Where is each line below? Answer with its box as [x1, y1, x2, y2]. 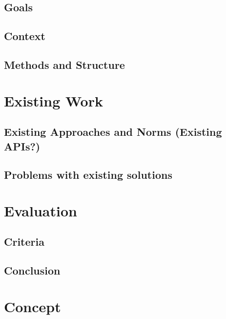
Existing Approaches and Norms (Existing [4, 124, 222, 139]
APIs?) [4, 138, 41, 153]
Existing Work [4, 90, 103, 110]
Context [4, 28, 45, 43]
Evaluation [4, 200, 77, 220]
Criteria [4, 234, 44, 249]
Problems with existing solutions [4, 167, 172, 182]
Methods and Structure [4, 57, 125, 72]
